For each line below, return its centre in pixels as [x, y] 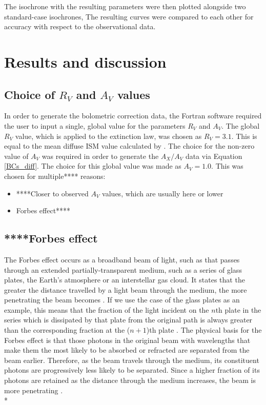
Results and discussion [85, 61]
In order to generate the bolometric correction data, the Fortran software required [133, 116]
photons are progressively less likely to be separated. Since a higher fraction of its [132, 370]
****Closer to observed [52, 193]
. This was [227, 166]
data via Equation [214, 156]
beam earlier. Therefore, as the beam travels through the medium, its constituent [132, 360]
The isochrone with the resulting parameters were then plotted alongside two [125, 6]
